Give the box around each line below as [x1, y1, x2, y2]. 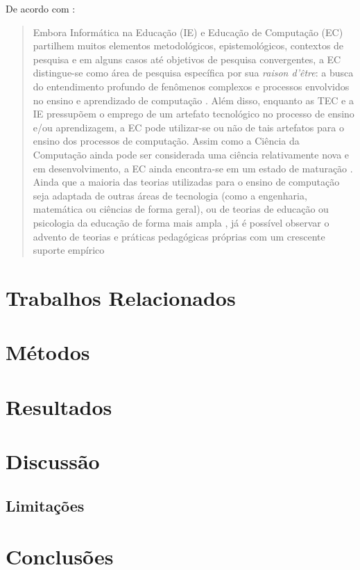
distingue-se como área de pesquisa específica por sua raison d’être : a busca [33, 65, 354, 80]
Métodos [6, 338, 90, 366]
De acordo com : [6, 1, 76, 15]
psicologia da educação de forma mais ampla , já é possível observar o [33, 215, 329, 229]
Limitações [6, 494, 85, 516]
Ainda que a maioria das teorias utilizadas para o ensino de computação [33, 174, 340, 189]
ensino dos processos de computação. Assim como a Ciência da [33, 133, 300, 148]
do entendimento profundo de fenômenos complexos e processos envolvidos [33, 79, 350, 93]
